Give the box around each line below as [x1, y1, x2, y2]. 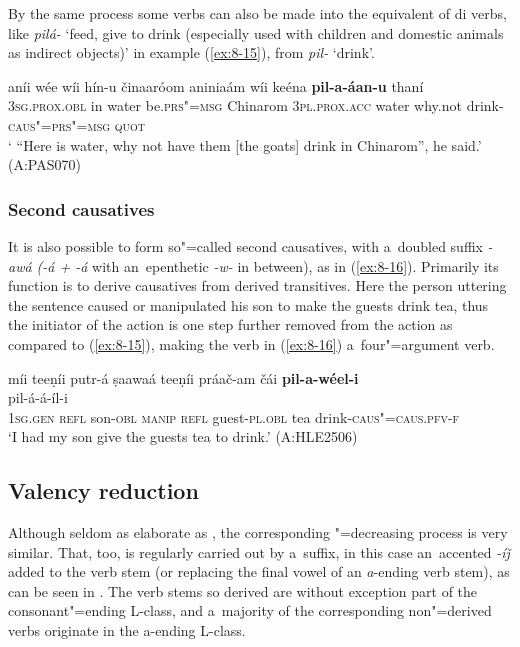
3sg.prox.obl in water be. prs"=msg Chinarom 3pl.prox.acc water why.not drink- [8, 95, 504, 116]
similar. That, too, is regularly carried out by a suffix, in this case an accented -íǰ [8, 541, 510, 562]
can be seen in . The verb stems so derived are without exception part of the [8, 580, 478, 601]
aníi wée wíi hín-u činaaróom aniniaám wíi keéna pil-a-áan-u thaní [8, 75, 424, 96]
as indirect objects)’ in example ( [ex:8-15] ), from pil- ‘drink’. [8, 42, 375, 63]
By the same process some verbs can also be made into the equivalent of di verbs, [8, 3, 507, 23]
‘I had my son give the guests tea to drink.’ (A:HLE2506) [8, 426, 358, 447]
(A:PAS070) [8, 154, 81, 175]
